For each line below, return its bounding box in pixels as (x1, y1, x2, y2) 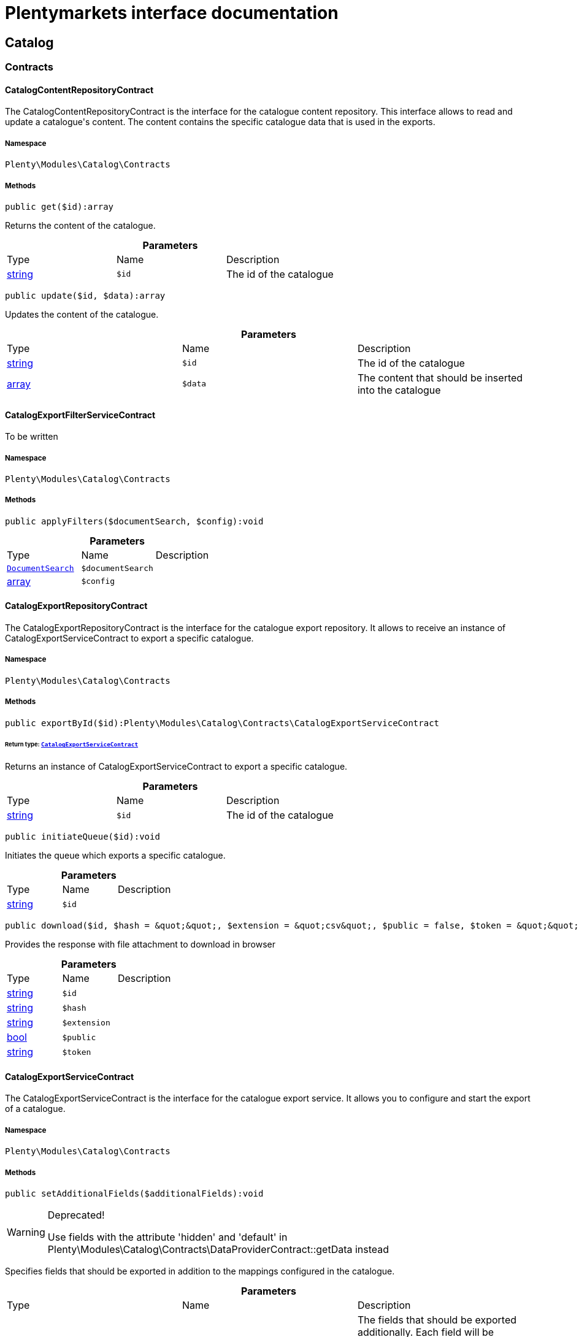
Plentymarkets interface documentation (5, 2, 339, 23)
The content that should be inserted (357, 371, 523, 384)
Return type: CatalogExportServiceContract (5, 741, 139, 748)
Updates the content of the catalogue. (5, 308, 159, 320)
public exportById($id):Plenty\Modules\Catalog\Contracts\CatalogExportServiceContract (5, 718, 440, 728)
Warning (7, 1225, 45, 1238)
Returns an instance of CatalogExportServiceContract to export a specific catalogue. (5, 761, 348, 772)
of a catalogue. (5, 1103, 66, 1114)
